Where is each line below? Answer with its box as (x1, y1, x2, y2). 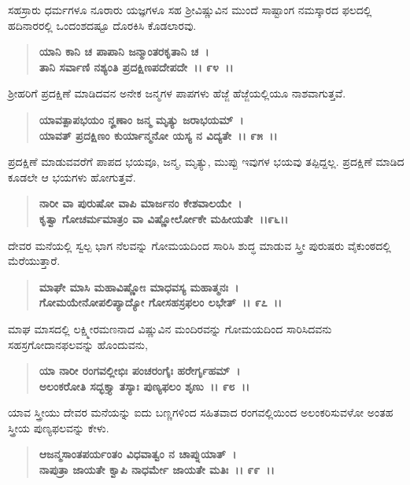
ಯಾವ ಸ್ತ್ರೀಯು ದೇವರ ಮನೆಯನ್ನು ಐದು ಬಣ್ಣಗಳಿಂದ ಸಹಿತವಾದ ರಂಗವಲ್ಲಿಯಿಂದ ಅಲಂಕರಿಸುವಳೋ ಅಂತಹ (8, 404, 393, 421)
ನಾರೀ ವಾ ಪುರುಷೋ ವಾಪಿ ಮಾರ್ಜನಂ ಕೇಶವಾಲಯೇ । (39, 195, 242, 211)
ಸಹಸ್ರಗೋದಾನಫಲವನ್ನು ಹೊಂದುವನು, (8, 336, 148, 352)
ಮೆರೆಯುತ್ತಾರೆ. (8, 252, 61, 269)
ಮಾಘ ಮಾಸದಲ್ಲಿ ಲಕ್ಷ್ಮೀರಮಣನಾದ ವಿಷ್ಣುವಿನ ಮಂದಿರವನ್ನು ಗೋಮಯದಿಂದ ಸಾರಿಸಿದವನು (8, 320, 332, 336)
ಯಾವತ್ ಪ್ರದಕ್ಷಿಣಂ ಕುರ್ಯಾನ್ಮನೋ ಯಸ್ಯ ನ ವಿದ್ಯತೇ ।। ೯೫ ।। (39, 127, 278, 143)
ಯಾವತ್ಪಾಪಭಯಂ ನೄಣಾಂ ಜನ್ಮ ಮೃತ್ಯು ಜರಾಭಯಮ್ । (39, 111, 244, 127)
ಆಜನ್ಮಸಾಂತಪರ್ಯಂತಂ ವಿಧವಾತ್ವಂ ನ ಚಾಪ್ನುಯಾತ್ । (39, 446, 237, 462)
